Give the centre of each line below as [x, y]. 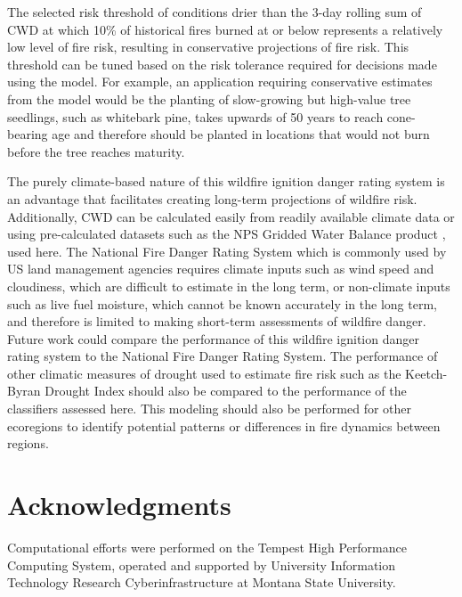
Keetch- [426, 373]
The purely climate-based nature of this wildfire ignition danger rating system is [226, 181]
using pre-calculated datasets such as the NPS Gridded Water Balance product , [227, 234]
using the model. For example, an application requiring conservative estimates [220, 82]
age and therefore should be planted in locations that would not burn [241, 134]
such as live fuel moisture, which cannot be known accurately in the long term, [222, 303]
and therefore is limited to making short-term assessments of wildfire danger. [217, 321]
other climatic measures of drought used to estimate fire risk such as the [204, 373]
